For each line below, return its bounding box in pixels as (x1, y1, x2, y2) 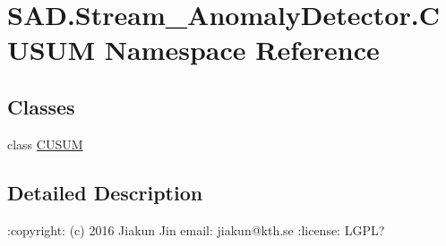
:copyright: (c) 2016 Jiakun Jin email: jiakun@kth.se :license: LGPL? (7, 220, 385, 239)
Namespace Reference (104, 31, 380, 68)
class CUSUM (7, 134, 83, 153)
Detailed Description (7, 178, 203, 206)
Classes (7, 92, 75, 120)
